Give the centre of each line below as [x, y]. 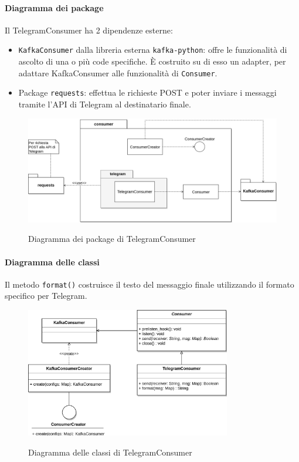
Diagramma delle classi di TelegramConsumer [110, 452]
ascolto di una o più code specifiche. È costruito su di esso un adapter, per [152, 61]
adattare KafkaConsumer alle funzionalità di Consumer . [118, 72]
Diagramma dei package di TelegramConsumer [112, 239]
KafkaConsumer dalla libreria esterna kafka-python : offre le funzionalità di [153, 50]
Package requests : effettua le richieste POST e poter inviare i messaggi [147, 92]
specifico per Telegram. [46, 296]
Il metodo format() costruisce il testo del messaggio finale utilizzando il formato [149, 284]
